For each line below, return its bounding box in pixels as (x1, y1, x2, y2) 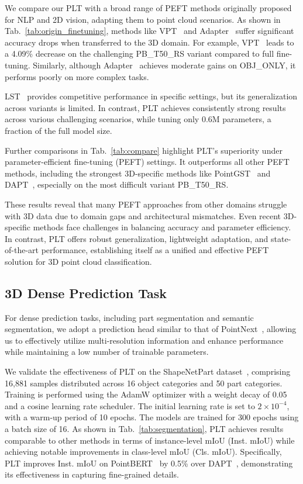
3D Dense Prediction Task (5, 284, 167, 302)
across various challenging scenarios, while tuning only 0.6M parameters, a (5, 113, 271, 125)
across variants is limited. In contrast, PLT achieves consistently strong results (5, 101, 286, 113)
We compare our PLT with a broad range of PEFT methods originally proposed (5, 2, 292, 13)
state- (271, 232, 291, 244)
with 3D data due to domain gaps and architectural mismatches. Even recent (5, 209, 281, 222)
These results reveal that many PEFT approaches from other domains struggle (5, 198, 287, 210)
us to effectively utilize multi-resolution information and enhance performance (5, 334, 284, 346)
